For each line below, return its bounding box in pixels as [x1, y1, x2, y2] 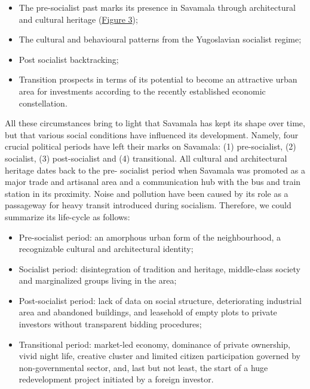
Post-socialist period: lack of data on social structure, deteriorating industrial [19, 294, 302, 306]
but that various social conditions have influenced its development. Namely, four [5, 128, 299, 141]
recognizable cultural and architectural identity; [19, 242, 194, 255]
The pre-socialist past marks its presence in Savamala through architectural [19, 1, 296, 13]
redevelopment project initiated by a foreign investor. [19, 373, 214, 385]
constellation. [19, 96, 67, 109]
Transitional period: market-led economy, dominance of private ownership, [19, 338, 291, 350]
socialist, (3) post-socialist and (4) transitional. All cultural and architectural [5, 151, 287, 164]
